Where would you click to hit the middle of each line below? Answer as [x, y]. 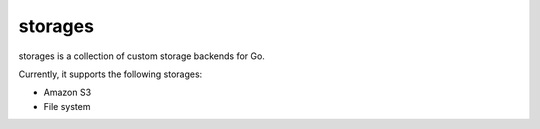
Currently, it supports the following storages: [110, 74]
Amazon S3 [67, 92]
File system [67, 106]
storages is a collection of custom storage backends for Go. [141, 56]
